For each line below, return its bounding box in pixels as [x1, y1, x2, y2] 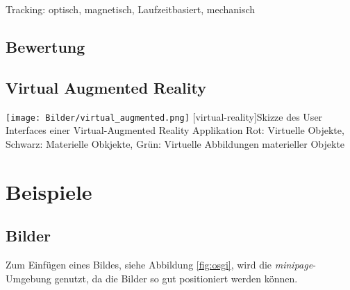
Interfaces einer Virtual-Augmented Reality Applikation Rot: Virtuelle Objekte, [6, 123, 344, 137]
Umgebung [6, 271, 51, 285]
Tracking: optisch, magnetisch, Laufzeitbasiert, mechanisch [6, 2, 256, 16]
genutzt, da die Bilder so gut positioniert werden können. [54, 271, 298, 285]
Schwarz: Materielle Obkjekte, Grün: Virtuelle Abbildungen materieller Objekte [6, 136, 345, 151]
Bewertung [6, 35, 85, 57]
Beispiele [6, 177, 92, 205]
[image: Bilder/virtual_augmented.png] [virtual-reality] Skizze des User [6, 109, 323, 123]
